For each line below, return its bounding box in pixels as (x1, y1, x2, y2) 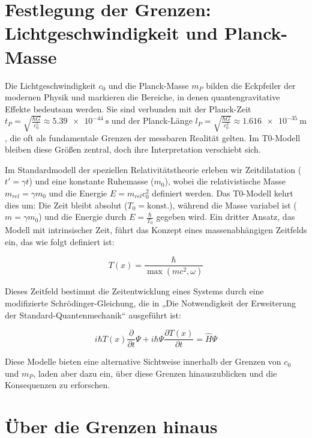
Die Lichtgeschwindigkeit (5, 79, 96, 91)
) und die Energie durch (38, 210, 127, 223)
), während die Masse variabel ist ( (169, 198, 297, 211)
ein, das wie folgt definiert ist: (5, 235, 115, 248)
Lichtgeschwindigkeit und (5, 20, 218, 45)
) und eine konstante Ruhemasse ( (29, 175, 154, 187)
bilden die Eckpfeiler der (206, 79, 296, 91)
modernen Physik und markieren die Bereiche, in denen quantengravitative (5, 91, 280, 103)
